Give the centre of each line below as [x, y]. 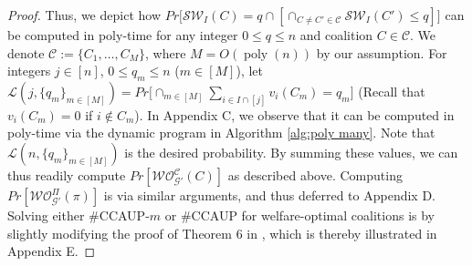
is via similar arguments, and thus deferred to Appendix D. [269, 195]
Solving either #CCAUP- [79, 215]
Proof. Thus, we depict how [84, 15]
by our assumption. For [382, 52]
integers [29, 71]
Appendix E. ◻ [52, 251]
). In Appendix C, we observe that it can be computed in [294, 114]
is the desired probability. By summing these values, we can [291, 153]
